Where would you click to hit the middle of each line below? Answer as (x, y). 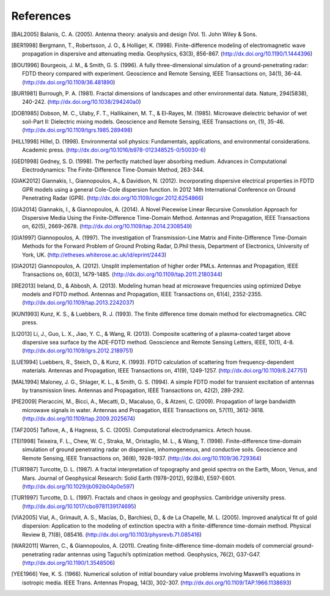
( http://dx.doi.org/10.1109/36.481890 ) (69, 82)
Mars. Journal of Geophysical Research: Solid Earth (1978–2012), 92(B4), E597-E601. (129, 478)
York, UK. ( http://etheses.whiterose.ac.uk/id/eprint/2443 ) (94, 255)
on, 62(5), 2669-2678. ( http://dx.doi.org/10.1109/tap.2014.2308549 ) (107, 227)
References (41, 16)
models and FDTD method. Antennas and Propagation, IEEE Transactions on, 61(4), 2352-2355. (142, 294)
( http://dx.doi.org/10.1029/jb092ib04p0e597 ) (78, 486)
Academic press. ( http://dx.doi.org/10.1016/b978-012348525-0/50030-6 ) (114, 150)
